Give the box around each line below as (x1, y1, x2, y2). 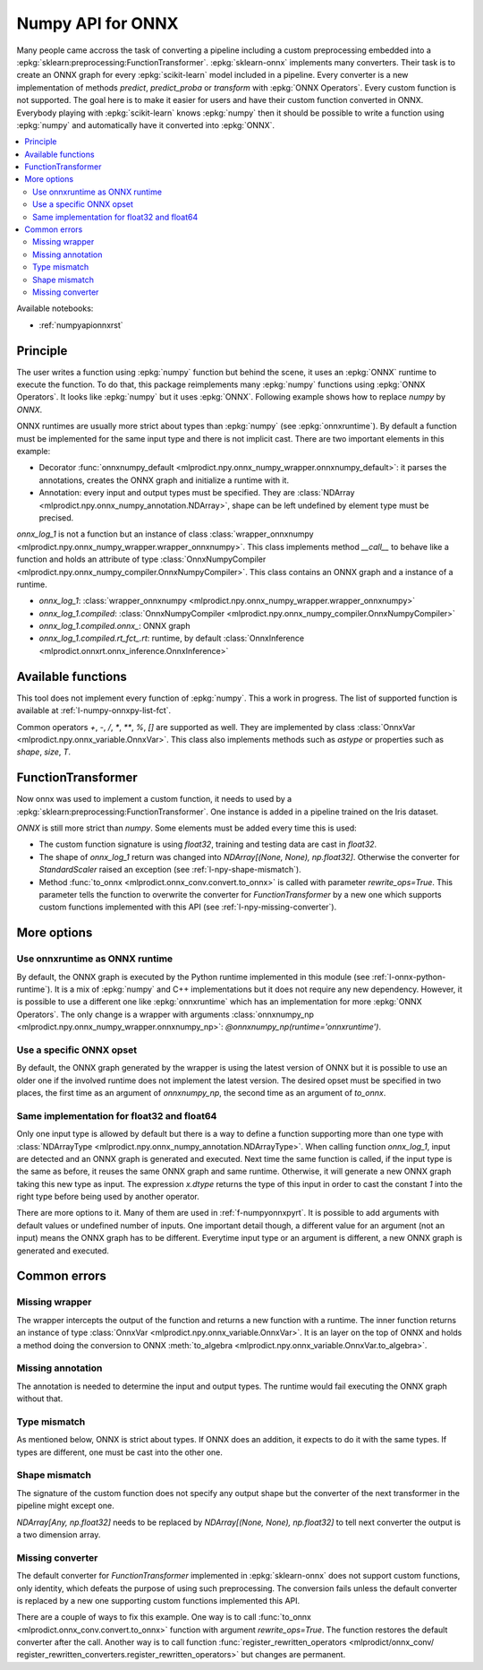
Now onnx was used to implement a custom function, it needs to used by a (16, 794, 292, 805)
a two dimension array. (16, 1528, 101, 1540)
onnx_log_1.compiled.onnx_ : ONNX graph (38, 621, 191, 632)
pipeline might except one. (16, 1501, 115, 1511)
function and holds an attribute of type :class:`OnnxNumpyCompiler (16, 554, 267, 564)
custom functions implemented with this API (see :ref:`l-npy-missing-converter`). (38, 901, 337, 913)
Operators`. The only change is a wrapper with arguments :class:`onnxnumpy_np (16, 1009, 315, 1020)
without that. (16, 1393, 64, 1404)
